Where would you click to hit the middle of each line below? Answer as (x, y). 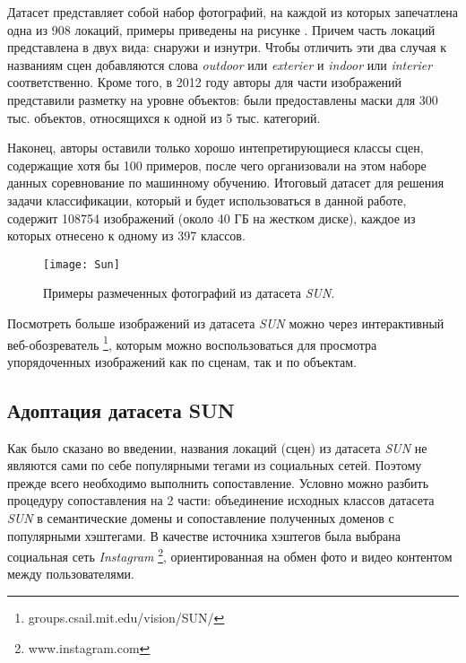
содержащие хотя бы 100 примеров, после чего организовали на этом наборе (217, 165)
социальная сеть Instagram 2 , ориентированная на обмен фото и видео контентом (230, 555)
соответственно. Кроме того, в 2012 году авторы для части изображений (205, 82)
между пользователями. (71, 574)
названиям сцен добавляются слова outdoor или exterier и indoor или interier (220, 64)
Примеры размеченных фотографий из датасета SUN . (189, 293)
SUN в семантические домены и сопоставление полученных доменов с (201, 517)
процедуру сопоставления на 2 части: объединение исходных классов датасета (221, 500)
